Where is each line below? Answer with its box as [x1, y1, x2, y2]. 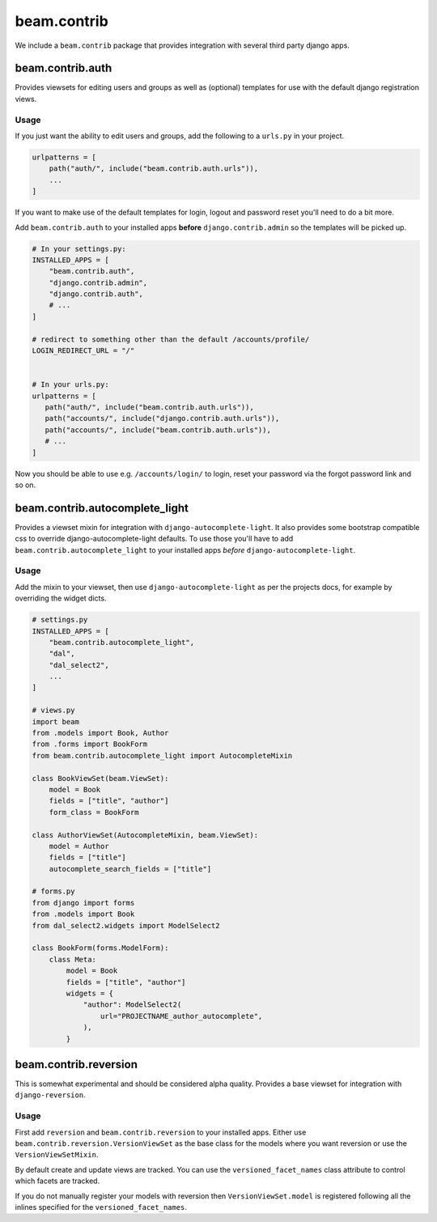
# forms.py [32, 887, 75, 896]
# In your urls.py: [32, 380, 109, 389]
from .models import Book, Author [32, 728, 169, 738]
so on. [15, 480, 36, 490]
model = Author [49, 842, 109, 851]
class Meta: [49, 955, 97, 964]
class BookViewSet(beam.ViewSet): [32, 774, 169, 783]
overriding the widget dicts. [15, 593, 107, 603]
